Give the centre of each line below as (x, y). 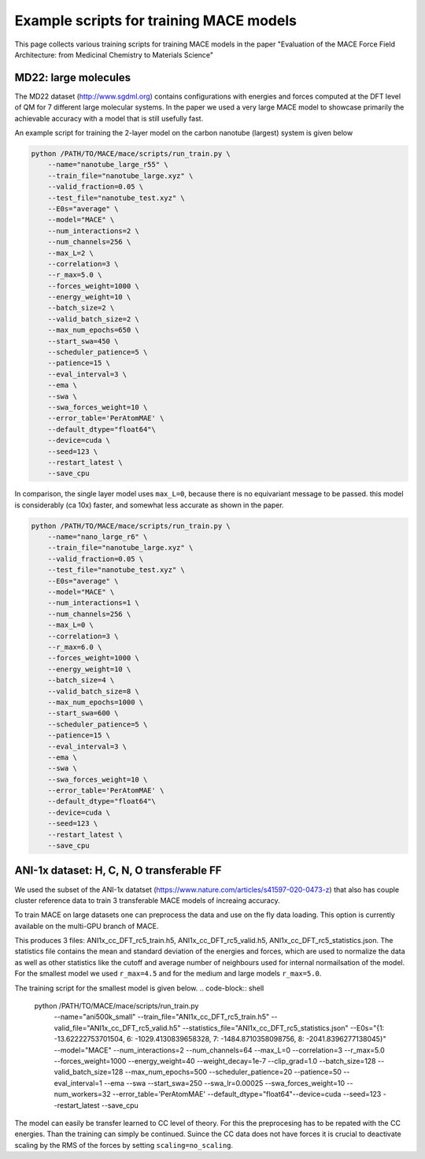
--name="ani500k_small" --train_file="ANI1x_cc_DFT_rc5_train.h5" (162, 1017)
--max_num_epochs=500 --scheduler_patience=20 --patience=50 (233, 1072)
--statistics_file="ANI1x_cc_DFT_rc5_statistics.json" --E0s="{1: (283, 1027)
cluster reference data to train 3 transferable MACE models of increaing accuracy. (147, 900)
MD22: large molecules (73, 78)
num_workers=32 (82, 1094)
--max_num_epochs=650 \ (93, 330)
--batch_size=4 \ (81, 680)
